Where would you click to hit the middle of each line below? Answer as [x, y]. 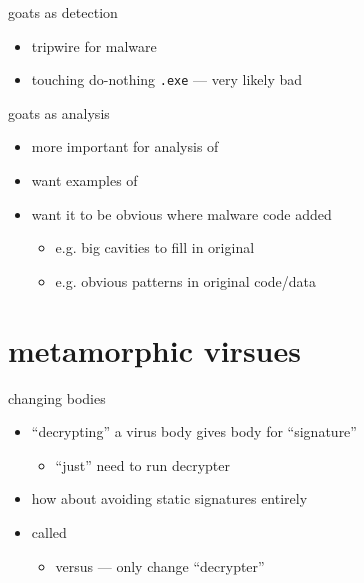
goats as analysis [59, 112]
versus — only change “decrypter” [160, 565]
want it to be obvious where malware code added [181, 213]
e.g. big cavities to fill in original [155, 247]
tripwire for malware [94, 45]
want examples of [84, 180]
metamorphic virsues [154, 349]
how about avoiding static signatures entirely [169, 498]
